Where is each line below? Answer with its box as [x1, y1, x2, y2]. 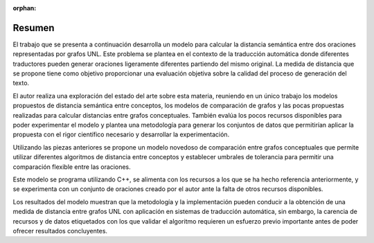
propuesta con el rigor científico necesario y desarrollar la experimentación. [12, 130, 230, 138]
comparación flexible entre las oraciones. [12, 163, 131, 171]
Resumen [12, 21, 55, 34]
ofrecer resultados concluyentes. [12, 226, 107, 235]
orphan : [12, 4, 37, 12]
